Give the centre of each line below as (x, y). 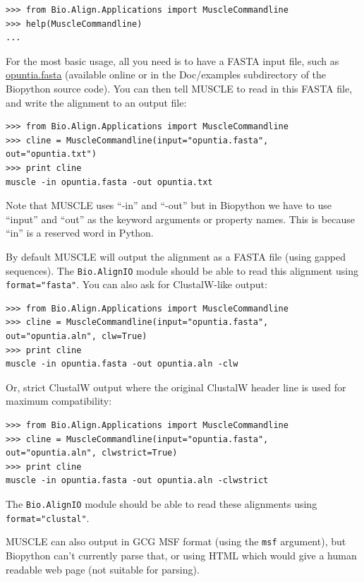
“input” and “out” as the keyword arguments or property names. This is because (180, 219)
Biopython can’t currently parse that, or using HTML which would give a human (181, 555)
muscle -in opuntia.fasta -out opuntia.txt (109, 182)
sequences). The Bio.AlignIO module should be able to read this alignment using (182, 270)
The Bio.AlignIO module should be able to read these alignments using (162, 503)
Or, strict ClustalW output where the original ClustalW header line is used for (176, 387)
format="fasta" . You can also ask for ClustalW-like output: (136, 284)
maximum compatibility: (59, 401)
